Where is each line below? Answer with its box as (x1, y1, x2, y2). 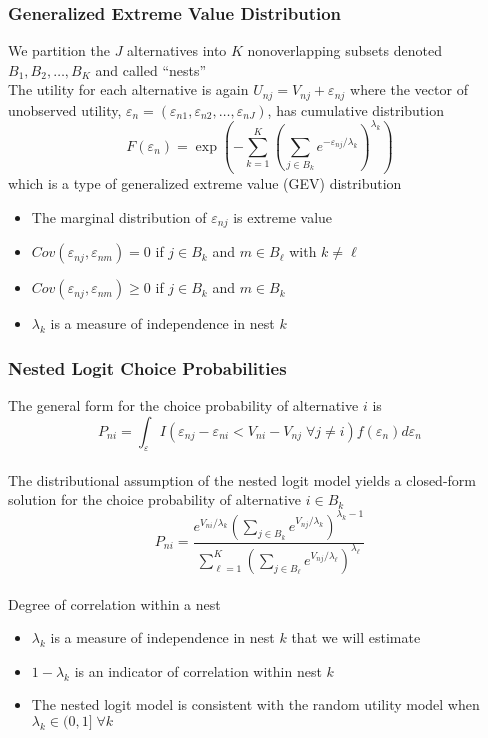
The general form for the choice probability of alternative (8, 394, 359, 415)
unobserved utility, (8, 99, 122, 120)
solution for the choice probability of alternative (8, 489, 302, 510)
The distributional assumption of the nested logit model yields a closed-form (8, 469, 476, 490)
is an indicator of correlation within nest (74, 660, 322, 681)
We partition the (8, 40, 110, 61)
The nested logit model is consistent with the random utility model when (31, 694, 480, 715)
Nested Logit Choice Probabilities (8, 355, 287, 380)
